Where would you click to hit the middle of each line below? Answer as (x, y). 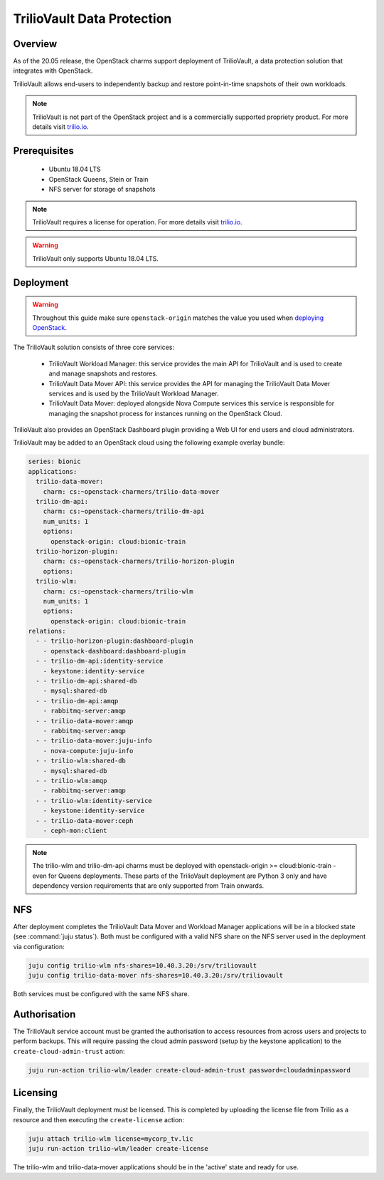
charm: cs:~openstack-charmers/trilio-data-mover (131, 491)
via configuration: (39, 946)
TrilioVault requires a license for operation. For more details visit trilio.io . (137, 222)
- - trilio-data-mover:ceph (85, 821)
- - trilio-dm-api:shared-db (87, 681)
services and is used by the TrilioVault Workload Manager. (134, 393)
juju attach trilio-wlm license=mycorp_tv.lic (111, 1139)
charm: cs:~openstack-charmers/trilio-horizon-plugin (139, 561)
